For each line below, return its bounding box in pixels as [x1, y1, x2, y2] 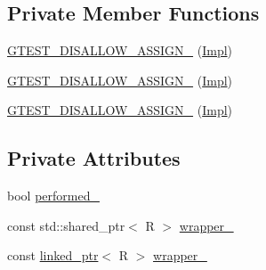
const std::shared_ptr [7, 216, 125, 234]
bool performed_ [7, 186, 100, 205]
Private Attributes [7, 144, 181, 172]
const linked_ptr [7, 246, 99, 265]
